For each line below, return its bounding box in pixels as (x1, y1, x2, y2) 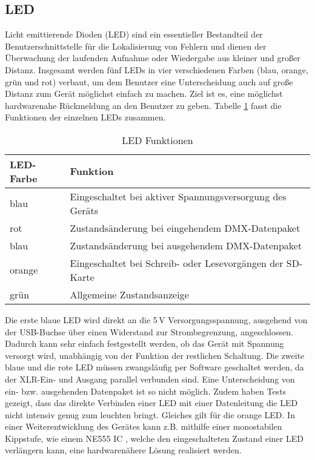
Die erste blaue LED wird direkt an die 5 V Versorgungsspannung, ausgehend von (5, 313, 308, 326)
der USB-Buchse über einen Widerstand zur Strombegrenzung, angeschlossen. (5, 325, 293, 338)
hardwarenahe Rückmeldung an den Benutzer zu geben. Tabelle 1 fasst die (5, 99, 282, 111)
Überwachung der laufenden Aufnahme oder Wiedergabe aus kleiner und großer (5, 51, 300, 64)
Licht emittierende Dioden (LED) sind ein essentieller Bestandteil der (5, 28, 263, 41)
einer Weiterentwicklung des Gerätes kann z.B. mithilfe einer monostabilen (5, 420, 282, 433)
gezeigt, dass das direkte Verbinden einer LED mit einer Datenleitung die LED (5, 396, 298, 409)
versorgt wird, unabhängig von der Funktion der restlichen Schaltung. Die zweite (5, 349, 305, 361)
